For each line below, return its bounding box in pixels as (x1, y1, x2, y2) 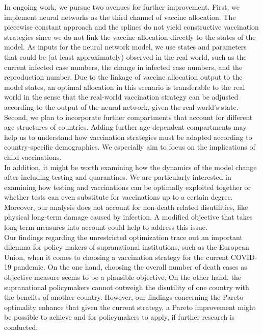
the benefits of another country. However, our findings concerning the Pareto (4, 292, 244, 302)
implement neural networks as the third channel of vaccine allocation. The (4, 11, 236, 22)
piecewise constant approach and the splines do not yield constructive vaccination (4, 21, 259, 32)
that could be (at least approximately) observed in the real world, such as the (4, 51, 247, 62)
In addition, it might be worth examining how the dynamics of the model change (4, 161, 257, 172)
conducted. (4, 322, 38, 332)
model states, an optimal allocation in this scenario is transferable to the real (4, 81, 245, 92)
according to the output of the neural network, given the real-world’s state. (4, 101, 239, 112)
